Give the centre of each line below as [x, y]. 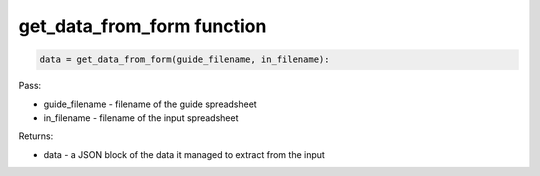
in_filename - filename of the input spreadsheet [141, 117]
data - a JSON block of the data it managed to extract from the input [184, 154]
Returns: [36, 136]
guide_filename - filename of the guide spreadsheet [150, 104]
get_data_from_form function [142, 26]
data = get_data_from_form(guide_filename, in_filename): [184, 59]
